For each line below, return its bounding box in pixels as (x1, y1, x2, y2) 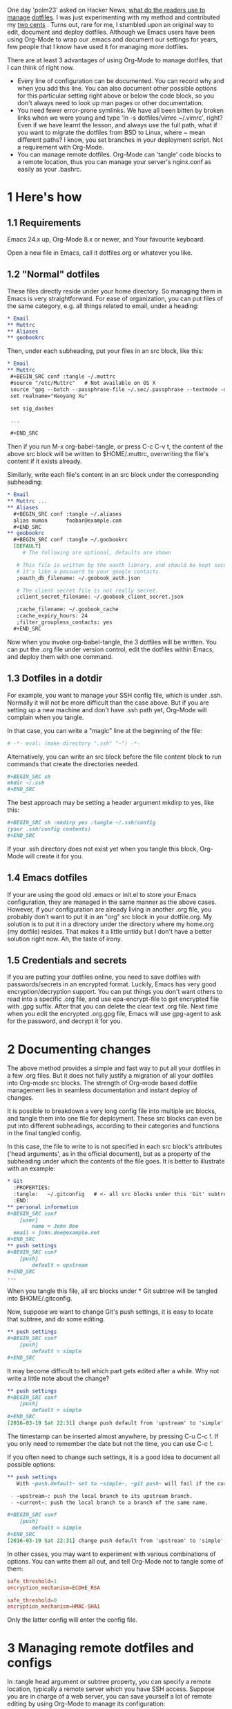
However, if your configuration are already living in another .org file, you (7, 905, 212, 913)
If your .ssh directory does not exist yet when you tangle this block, (7, 844, 199, 853)
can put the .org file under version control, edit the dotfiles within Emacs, (7, 645, 215, 653)
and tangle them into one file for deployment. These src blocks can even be (7, 1114, 222, 1123)
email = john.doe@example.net (13, 1229, 100, 1236)
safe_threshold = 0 (7, 1597, 57, 1604)
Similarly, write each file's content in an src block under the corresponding (7, 471, 220, 479)
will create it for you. (25, 851, 84, 860)
